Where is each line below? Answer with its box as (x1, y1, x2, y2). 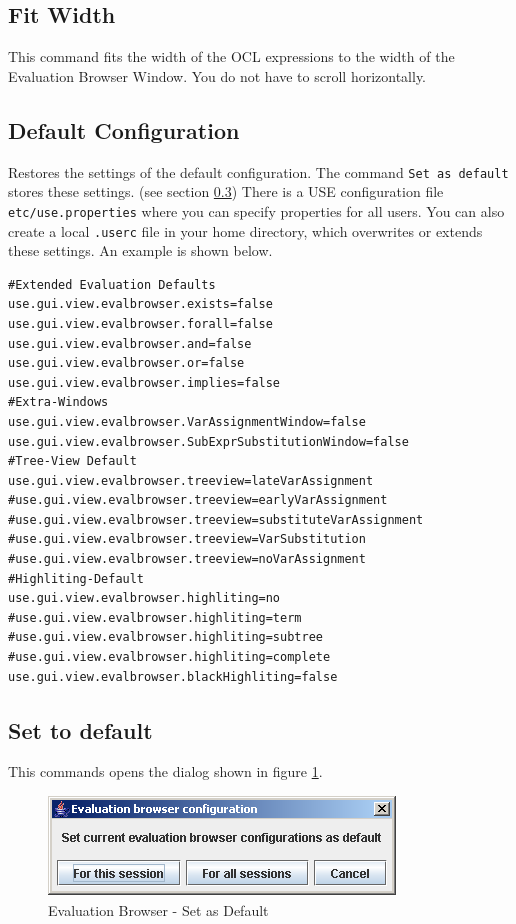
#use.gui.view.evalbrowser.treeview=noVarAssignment (8, 552, 366, 567)
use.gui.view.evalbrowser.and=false (8, 336, 252, 351)
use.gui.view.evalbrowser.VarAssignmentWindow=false (8, 414, 366, 429)
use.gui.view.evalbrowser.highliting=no (8, 591, 281, 606)
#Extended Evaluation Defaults (8, 277, 216, 292)
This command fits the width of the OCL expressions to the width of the (8, 46, 455, 67)
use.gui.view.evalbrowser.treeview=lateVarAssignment (8, 473, 374, 488)
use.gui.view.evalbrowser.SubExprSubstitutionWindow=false (8, 434, 409, 449)
